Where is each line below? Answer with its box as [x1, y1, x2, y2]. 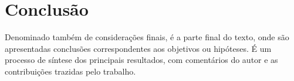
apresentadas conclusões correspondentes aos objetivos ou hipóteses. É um [5, 42, 272, 54]
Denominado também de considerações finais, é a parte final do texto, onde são [5, 31, 289, 43]
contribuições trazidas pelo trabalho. [5, 65, 136, 77]
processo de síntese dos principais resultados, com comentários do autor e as [5, 54, 278, 66]
